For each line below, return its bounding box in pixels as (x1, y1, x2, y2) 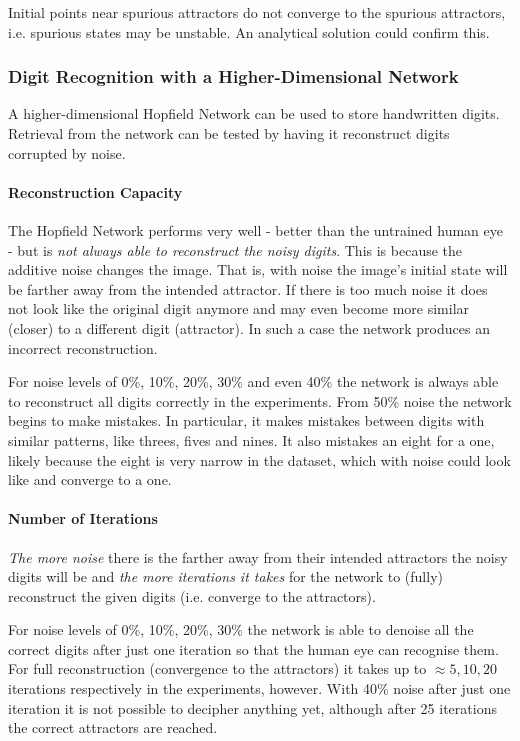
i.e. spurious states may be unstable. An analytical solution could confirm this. (8, 21, 490, 42)
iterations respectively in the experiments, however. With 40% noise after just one (8, 678, 511, 699)
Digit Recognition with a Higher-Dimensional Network (8, 64, 459, 89)
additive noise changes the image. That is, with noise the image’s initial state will (8, 259, 508, 280)
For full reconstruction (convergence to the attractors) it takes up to (8, 658, 427, 679)
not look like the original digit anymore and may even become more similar (8, 298, 470, 319)
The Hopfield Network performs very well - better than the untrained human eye (8, 219, 503, 240)
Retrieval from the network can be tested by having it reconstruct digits (8, 123, 450, 143)
